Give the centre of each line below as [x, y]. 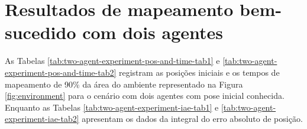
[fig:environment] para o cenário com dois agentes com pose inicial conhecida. [145, 96]
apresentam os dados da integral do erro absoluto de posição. [192, 119]
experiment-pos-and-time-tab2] [61, 72]
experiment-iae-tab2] [42, 119]
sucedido [41, 32]
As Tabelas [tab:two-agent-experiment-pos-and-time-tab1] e [112, 61]
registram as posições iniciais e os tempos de [199, 72]
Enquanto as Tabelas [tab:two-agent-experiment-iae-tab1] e [112, 107]
